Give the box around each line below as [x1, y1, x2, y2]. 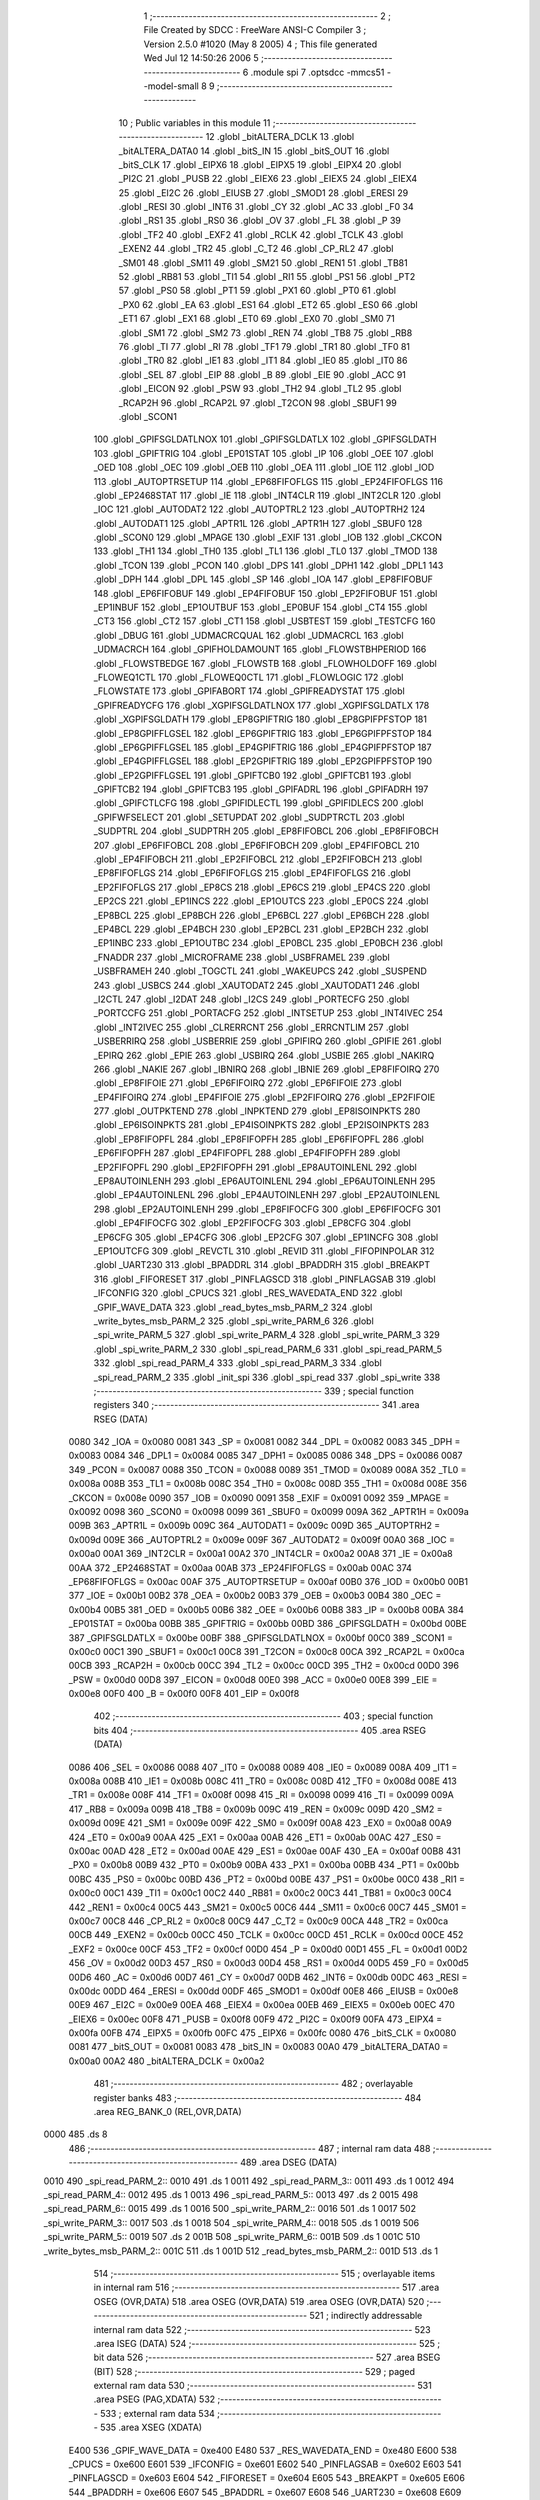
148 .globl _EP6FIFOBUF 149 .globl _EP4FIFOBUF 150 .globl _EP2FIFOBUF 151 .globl [93, 587, 438, 599]
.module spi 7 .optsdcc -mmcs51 [250, 66, 385, 78]
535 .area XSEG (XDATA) [100, 2421, 203, 2434]
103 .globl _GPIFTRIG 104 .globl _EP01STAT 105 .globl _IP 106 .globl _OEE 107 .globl [93, 447, 434, 459]
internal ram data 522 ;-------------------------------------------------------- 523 [93, 2323, 432, 2335]
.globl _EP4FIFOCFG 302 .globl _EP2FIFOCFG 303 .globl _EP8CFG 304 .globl [93, 1217, 412, 1229]
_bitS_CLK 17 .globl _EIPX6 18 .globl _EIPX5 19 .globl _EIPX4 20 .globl [118, 158, 402, 170]
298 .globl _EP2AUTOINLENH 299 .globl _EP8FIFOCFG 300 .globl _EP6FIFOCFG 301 [93, 1203, 441, 1215]
